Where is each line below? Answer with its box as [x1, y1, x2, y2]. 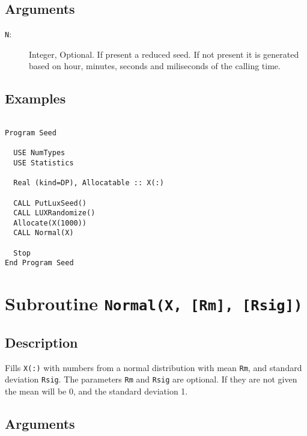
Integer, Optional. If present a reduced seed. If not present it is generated [29, 48, 299, 60]
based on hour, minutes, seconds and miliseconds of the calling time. [29, 60, 281, 72]
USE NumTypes [13, 149, 65, 158]
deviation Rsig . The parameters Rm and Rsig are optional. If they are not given [5, 373, 297, 385]
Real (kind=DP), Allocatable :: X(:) [13, 179, 164, 188]
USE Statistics [13, 158, 74, 167]
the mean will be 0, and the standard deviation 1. [5, 385, 188, 398]
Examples [5, 89, 66, 108]
